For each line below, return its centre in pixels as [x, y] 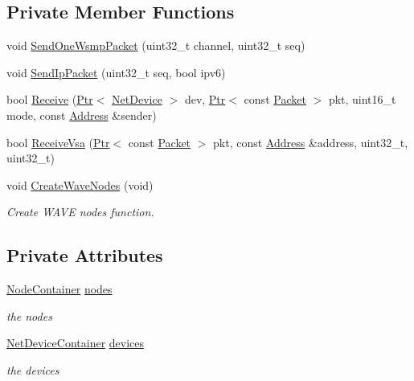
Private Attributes [85, 255]
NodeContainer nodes [59, 289]
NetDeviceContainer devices [76, 343]
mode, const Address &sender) [82, 115]
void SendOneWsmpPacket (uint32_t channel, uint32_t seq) [156, 45]
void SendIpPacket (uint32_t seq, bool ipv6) [116, 72]
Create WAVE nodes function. [80, 212]
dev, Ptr [205, 99]
